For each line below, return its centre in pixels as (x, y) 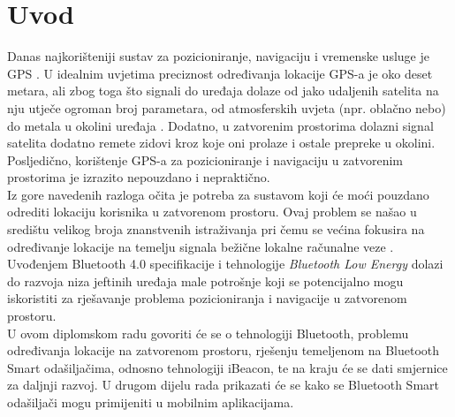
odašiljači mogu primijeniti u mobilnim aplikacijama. (151, 402)
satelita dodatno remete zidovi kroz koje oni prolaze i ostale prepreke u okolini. (221, 143)
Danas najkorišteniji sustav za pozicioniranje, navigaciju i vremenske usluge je (218, 56)
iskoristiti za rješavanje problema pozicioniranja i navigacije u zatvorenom (207, 298)
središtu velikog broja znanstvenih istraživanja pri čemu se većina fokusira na (216, 229)
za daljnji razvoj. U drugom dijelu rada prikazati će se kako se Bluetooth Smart (224, 385)
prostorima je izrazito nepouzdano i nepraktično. (139, 177)
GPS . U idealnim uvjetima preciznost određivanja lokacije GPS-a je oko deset (220, 73)
